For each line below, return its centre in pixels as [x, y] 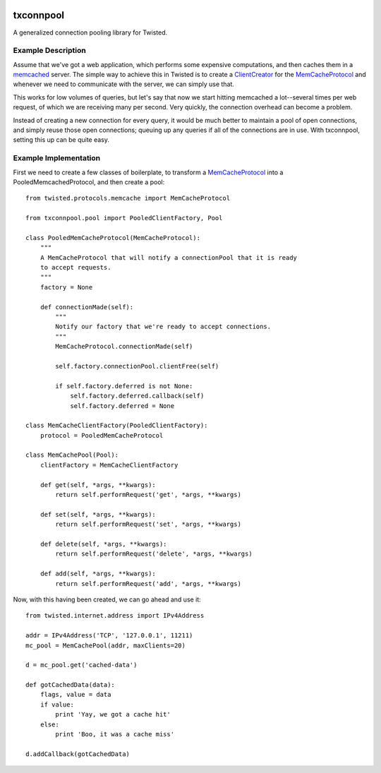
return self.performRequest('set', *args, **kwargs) [148, 525]
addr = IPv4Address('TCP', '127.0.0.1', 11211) [109, 636]
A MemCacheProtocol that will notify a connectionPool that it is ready [169, 257]
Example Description [49, 51]
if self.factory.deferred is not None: [124, 386]
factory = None [66, 287]
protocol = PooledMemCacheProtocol [102, 435]
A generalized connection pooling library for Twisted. [90, 32]
